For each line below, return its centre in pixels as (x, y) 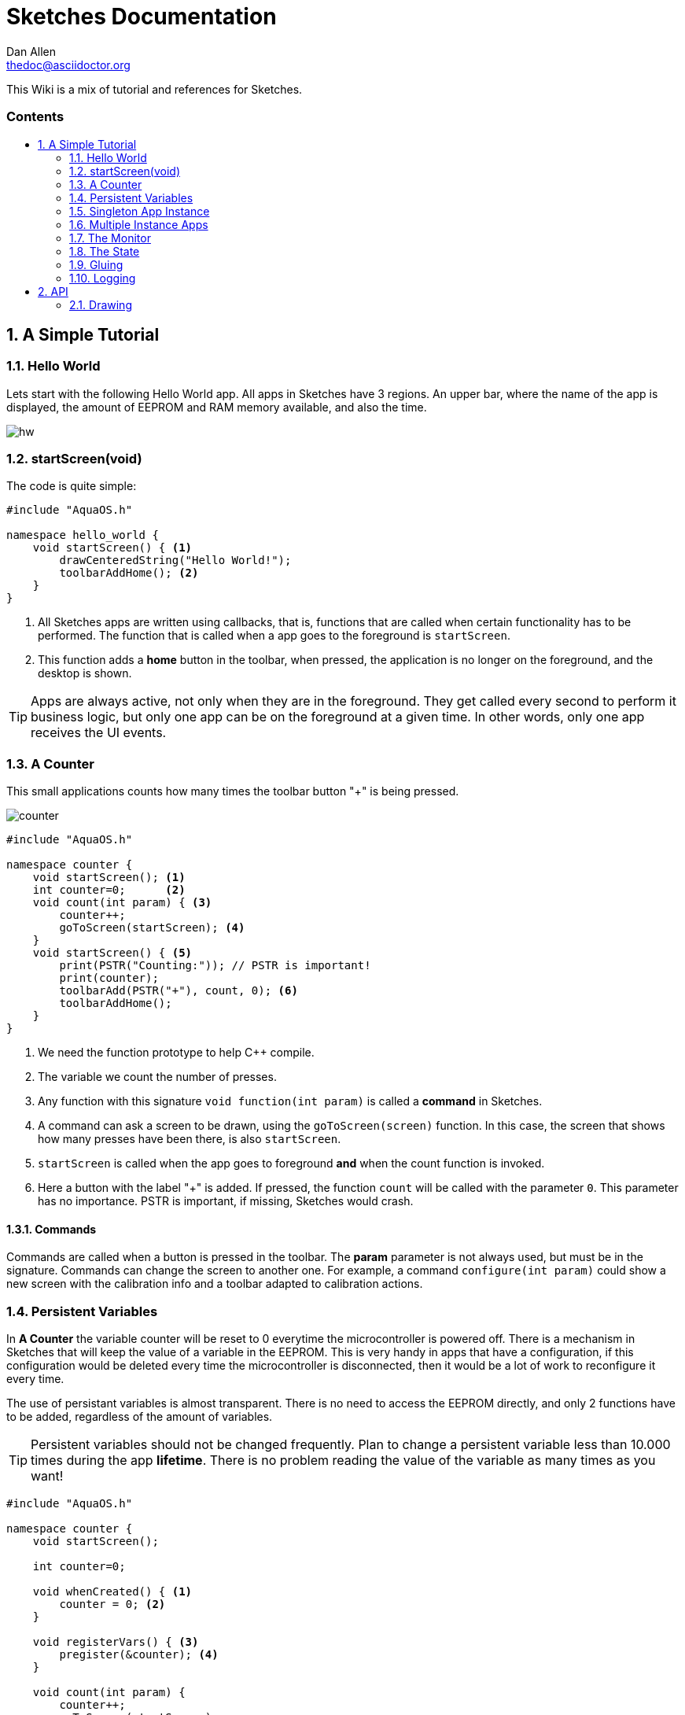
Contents (35, 117)
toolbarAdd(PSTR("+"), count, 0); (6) (179, 991)
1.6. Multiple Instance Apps (139, 224)
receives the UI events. (99, 733)
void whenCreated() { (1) (112, 1592)
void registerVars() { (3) (116, 1642)
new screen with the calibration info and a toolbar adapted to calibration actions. (215, 1284)
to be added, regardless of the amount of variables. (140, 1417)
